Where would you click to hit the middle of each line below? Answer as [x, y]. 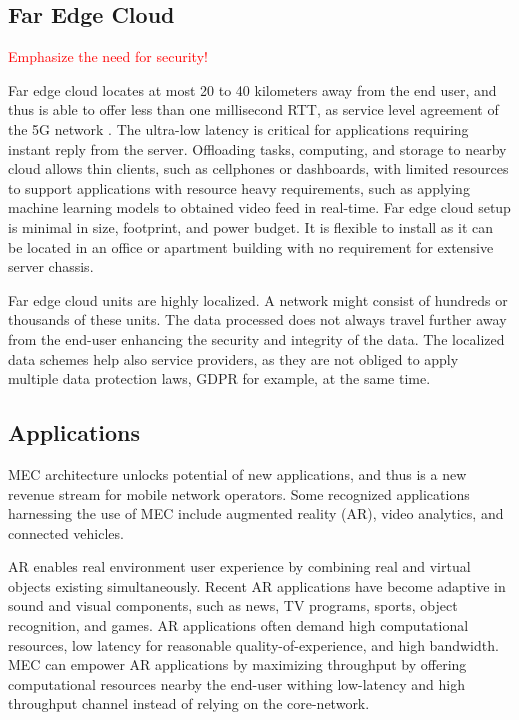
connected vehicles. [66, 532]
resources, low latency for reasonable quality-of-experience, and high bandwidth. [253, 644]
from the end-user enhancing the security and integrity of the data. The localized [256, 338]
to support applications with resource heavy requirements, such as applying [239, 187]
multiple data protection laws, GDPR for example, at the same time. [219, 378]
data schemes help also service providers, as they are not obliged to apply [233, 358]
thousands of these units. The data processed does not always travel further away [257, 319]
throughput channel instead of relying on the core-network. [189, 703]
